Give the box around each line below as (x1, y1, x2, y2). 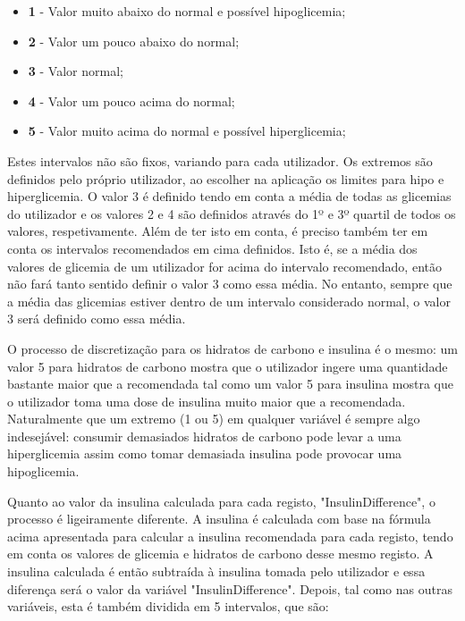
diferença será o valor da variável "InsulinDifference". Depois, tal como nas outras (7, 579, 452, 598)
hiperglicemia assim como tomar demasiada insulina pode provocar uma (7, 444, 402, 463)
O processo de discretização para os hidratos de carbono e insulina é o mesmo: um (7, 339, 458, 357)
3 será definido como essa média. (7, 309, 186, 328)
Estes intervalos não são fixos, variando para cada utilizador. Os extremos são (7, 151, 433, 170)
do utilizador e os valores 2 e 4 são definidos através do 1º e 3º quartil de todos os (7, 204, 456, 222)
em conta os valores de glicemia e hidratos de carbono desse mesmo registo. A (7, 544, 434, 563)
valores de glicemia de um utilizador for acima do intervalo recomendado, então (7, 256, 442, 275)
